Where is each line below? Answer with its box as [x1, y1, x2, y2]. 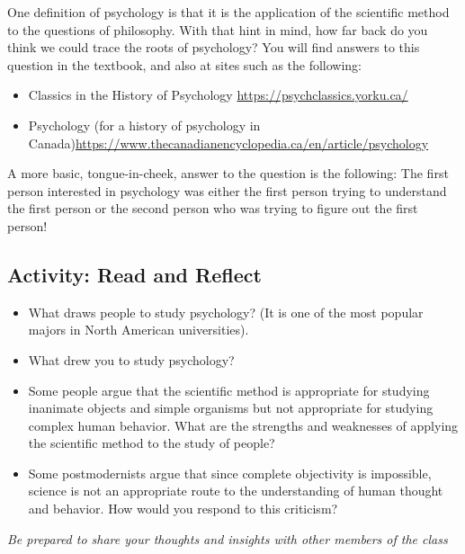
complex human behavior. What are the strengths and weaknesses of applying [28, 415, 459, 434]
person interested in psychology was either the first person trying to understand [7, 181, 447, 200]
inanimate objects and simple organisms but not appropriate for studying [28, 398, 434, 417]
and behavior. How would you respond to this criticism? [28, 499, 338, 518]
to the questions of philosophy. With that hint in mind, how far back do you [7, 20, 428, 39]
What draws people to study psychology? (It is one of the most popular [28, 302, 424, 321]
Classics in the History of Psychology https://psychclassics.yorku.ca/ [28, 85, 408, 104]
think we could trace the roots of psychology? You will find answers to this [7, 38, 420, 57]
